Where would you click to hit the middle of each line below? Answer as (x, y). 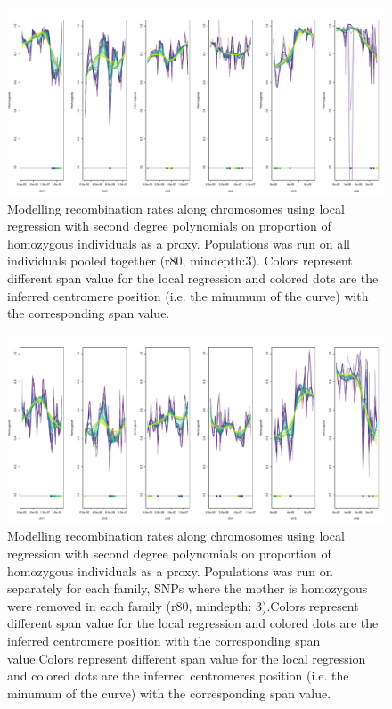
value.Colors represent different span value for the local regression (187, 658)
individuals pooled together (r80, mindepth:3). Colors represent (180, 261)
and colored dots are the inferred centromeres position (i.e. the (178, 676)
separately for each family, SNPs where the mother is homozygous (188, 588)
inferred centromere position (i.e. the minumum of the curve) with (188, 295)
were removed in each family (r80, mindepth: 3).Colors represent (183, 605)
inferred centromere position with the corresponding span (164, 640)
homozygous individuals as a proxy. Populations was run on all (179, 243)
